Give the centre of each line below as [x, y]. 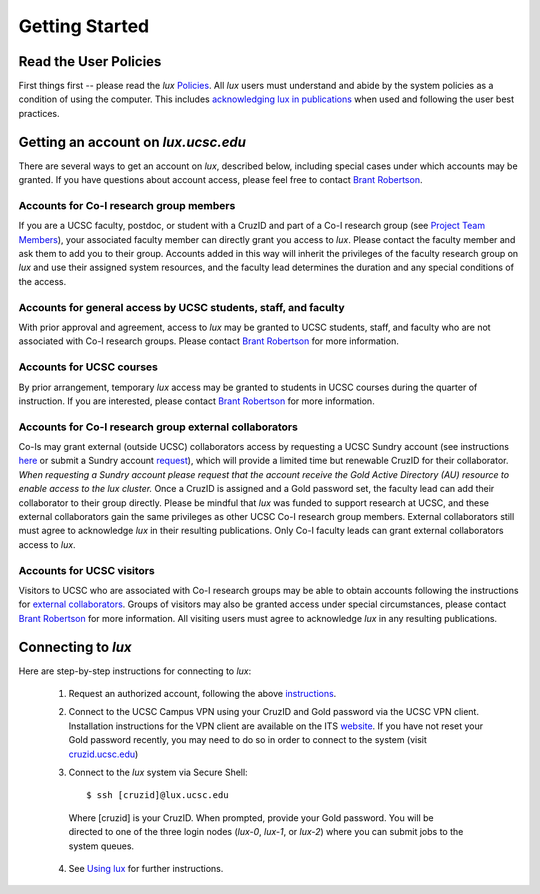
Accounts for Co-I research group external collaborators [158, 427]
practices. [39, 113]
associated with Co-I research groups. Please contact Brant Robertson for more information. [208, 341]
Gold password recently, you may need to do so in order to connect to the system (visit [247, 740]
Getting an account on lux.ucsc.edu [132, 141]
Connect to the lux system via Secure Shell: [158, 772]
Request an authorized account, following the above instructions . [202, 693]
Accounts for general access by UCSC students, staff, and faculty [181, 307]
